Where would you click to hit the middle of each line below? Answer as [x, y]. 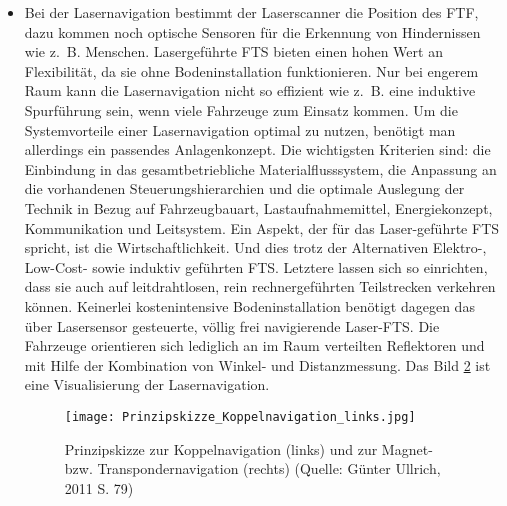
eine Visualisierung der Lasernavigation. [147, 384]
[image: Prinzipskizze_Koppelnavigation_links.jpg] [240, 416]
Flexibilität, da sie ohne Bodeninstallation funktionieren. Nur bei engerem [251, 70]
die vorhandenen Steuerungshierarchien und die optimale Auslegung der [244, 188]
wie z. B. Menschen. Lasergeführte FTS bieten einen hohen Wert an [233, 51]
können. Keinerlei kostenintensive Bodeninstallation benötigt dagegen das [249, 305]
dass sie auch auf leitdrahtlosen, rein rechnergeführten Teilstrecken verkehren [260, 286]
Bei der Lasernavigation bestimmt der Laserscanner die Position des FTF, [251, 12]
